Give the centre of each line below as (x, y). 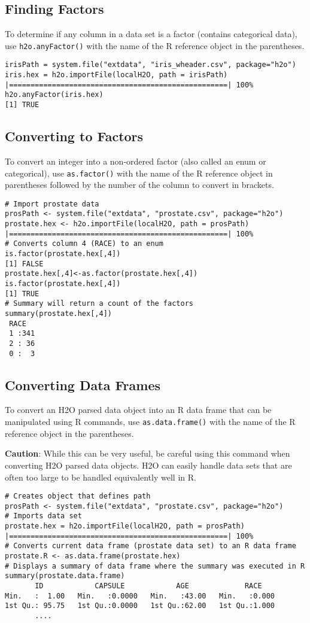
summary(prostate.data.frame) (65, 576)
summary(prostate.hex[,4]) (58, 314)
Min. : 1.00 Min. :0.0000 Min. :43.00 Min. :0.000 (140, 596)
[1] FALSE (24, 264)
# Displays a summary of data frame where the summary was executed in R (155, 566)
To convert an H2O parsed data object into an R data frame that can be (138, 410)
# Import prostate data (52, 204)
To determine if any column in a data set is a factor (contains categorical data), (151, 34)
